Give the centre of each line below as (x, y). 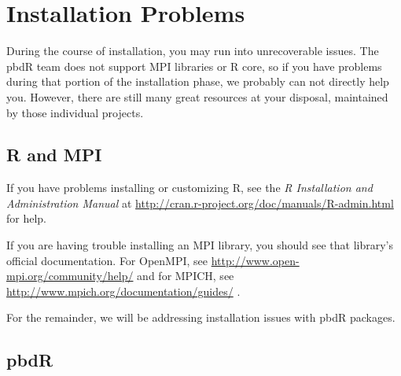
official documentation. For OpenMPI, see (107, 260)
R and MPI (54, 155)
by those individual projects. (75, 112)
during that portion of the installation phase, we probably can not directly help (198, 81)
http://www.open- (255, 260)
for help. (27, 218)
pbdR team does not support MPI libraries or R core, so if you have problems (194, 66)
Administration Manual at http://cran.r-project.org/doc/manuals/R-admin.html (200, 203)
